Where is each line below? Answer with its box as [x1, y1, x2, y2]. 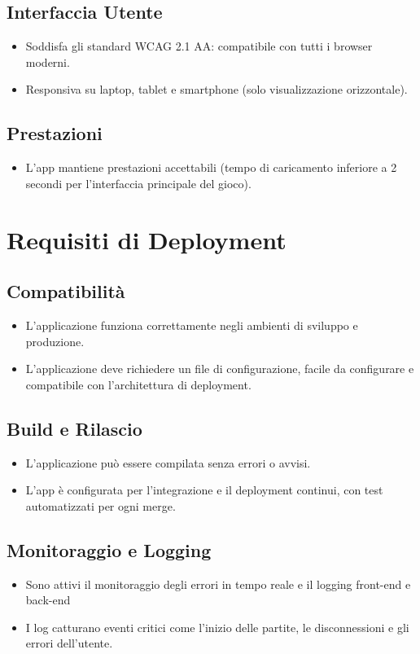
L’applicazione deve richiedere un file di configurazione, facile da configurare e [25, 360, 414, 377]
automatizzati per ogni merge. [25, 497, 176, 514]
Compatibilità [7, 279, 125, 304]
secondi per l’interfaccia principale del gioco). [25, 174, 252, 191]
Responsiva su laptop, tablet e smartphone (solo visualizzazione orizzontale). [25, 81, 408, 98]
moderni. [25, 53, 70, 70]
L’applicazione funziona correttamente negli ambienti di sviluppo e [25, 316, 358, 333]
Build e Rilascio [7, 415, 142, 441]
